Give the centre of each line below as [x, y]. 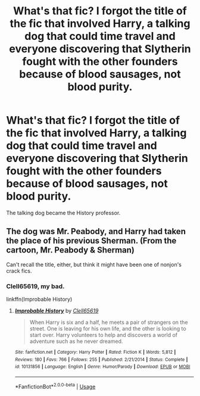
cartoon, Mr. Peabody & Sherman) [71, 250]
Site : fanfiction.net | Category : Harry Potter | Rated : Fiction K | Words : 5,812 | [95, 353]
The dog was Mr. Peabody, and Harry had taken [96, 231]
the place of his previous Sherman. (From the [91, 241]
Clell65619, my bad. [35, 286]
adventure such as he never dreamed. [76, 341]
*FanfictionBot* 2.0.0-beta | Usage [55, 386]
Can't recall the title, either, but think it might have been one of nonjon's [94, 264]
